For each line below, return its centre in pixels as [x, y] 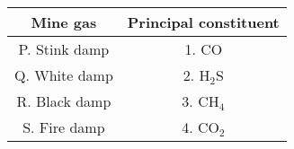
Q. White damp [64, 75]
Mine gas [64, 22]
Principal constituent [203, 22]
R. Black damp [64, 101]
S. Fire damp [64, 127]
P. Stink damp [64, 49]
